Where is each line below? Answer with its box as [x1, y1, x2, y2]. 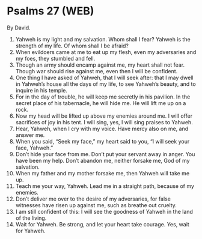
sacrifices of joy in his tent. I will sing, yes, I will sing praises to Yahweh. [15, 118, 193, 126]
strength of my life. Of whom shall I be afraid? [15, 42, 129, 49]
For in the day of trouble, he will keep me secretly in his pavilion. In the [15, 93, 191, 100]
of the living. [15, 214, 47, 222]
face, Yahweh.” [15, 144, 54, 151]
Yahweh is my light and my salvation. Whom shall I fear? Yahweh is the [15, 35, 191, 43]
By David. [7, 24, 31, 31]
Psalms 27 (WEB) [7, 4, 94, 18]
